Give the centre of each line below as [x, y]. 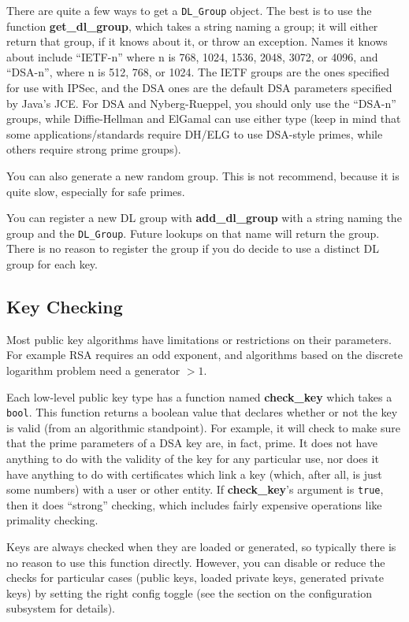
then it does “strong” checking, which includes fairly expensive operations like [194, 504]
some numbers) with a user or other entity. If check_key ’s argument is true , [195, 489]
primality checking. [52, 520]
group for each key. [52, 264]
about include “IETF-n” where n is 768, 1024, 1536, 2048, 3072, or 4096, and [192, 56]
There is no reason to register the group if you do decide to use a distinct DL [193, 248]
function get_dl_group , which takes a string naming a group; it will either [192, 26]
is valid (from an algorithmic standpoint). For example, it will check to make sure [203, 427]
